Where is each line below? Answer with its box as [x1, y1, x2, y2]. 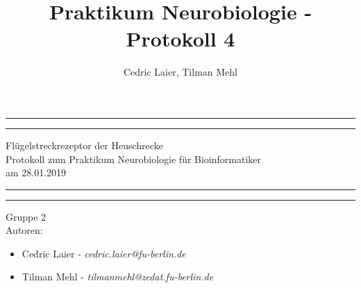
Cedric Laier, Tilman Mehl [124, 65, 237, 79]
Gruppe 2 [6, 209, 47, 223]
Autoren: [6, 223, 43, 237]
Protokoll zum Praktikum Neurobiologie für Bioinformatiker [6, 151, 261, 166]
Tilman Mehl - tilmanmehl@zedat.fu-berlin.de [22, 269, 214, 284]
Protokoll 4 [126, 24, 235, 53]
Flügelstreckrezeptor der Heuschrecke [6, 137, 163, 152]
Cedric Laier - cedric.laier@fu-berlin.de [22, 246, 186, 260]
